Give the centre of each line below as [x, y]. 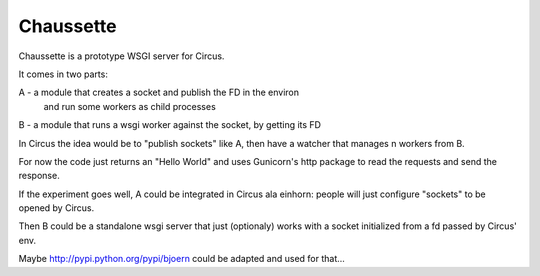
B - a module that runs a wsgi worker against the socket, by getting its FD [170, 125]
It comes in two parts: [63, 74]
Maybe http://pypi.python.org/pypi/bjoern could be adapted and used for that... [181, 259]
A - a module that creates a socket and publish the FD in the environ [159, 92]
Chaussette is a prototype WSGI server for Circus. [121, 56]
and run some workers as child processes [130, 106]
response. [39, 176]
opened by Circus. [56, 208]
